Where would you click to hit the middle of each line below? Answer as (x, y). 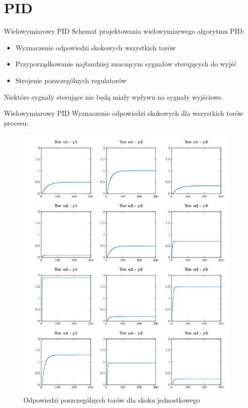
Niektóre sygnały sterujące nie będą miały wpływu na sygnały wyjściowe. (114, 97)
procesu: (16, 122)
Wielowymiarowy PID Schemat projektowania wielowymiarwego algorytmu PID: (124, 31)
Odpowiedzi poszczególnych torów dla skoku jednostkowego (112, 400)
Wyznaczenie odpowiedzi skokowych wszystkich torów (95, 47)
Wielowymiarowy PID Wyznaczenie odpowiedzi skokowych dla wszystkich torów (124, 113)
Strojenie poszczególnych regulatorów (71, 80)
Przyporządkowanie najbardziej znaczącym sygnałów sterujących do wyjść (126, 64)
